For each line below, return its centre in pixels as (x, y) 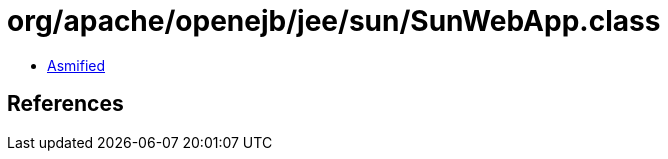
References (65, 104)
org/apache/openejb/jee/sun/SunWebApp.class (334, 21)
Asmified (76, 65)
